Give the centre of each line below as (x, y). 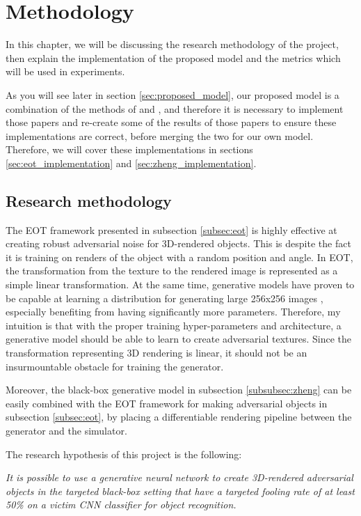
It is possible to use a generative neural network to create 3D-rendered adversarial (179, 477)
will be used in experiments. (65, 71)
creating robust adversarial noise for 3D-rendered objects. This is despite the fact (178, 243)
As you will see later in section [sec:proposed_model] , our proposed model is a (173, 94)
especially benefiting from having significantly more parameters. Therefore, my (173, 312)
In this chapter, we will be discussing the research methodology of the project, (172, 44)
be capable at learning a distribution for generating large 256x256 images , (165, 298)
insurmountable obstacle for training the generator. (115, 366)
